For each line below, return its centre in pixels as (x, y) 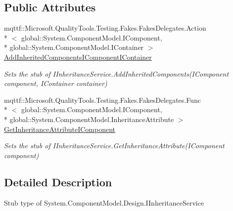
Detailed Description (58, 182)
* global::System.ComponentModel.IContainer (74, 47)
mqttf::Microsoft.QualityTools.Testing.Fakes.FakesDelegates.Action (105, 28)
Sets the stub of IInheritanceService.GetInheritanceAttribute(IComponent (114, 146)
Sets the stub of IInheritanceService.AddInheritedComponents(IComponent (116, 73)
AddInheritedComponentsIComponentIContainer (78, 57)
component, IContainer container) (56, 83)
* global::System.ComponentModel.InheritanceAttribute (89, 119)
